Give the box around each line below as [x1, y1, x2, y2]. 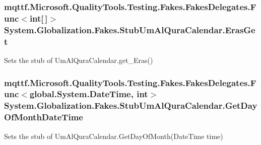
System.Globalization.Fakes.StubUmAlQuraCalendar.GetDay [4, 99, 257, 112]
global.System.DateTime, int [29, 88, 148, 100]
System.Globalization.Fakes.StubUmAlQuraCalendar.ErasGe [4, 23, 255, 36]
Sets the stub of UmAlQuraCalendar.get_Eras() [4, 54, 153, 65]
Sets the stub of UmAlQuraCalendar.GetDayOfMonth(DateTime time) [4, 130, 223, 141]
